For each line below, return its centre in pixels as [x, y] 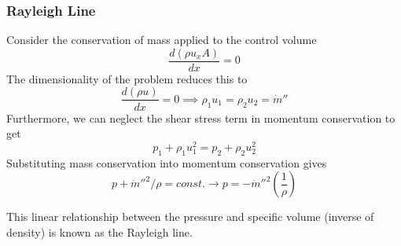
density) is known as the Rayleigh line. [99, 231]
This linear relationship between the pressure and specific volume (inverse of [190, 217]
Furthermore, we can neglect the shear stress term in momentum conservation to [201, 117]
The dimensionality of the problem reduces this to [127, 78]
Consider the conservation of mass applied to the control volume [162, 40]
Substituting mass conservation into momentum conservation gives [167, 162]
